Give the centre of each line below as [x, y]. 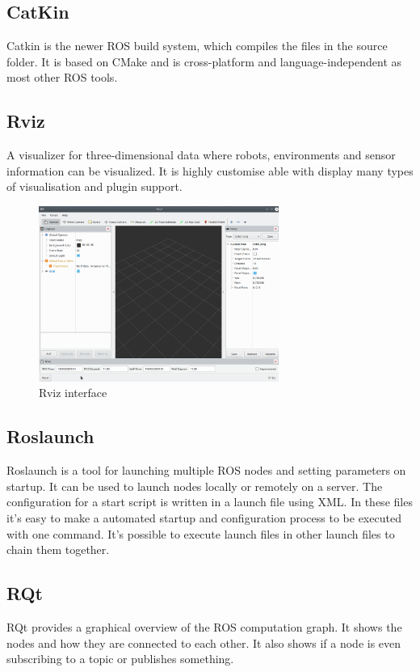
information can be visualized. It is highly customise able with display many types [210, 170]
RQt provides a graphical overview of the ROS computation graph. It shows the [204, 626]
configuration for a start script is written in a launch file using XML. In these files [210, 502]
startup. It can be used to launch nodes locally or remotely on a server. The [195, 486]
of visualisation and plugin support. [94, 186]
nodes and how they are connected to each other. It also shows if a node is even [204, 642]
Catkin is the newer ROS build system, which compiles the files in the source [197, 46]
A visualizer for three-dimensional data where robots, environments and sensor [201, 155]
